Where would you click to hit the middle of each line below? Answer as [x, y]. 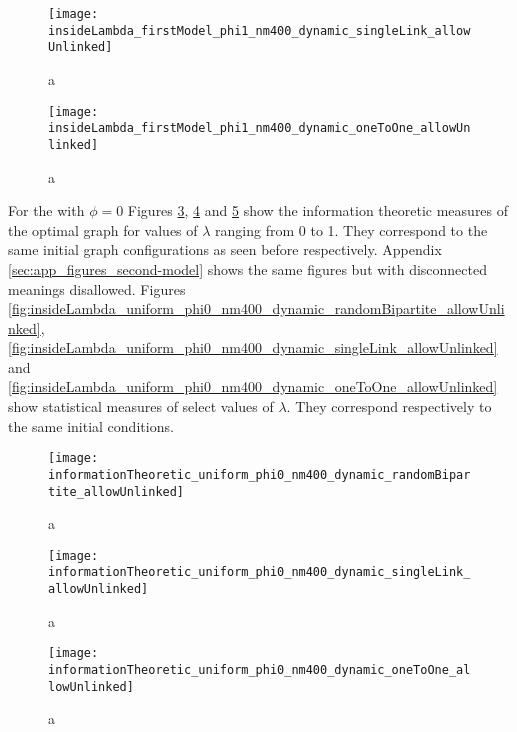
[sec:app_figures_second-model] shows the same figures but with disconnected [248, 268]
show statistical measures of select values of [141, 406]
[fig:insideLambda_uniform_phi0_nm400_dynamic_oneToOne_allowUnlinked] [253, 386]
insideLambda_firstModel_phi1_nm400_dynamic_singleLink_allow [259, 30]
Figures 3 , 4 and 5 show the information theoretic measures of [318, 210]
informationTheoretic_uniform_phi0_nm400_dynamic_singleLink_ [259, 572]
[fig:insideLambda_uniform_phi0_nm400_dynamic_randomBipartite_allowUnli [256, 308]
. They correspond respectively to [389, 406]
